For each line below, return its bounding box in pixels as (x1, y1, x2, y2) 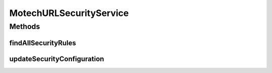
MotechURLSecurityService (9, 7, 129, 18)
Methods (9, 22, 40, 31)
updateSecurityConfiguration (9, 54, 104, 63)
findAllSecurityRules (9, 38, 77, 47)
